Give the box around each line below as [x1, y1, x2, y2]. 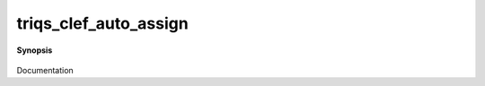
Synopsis [16, 45, 53, 56]
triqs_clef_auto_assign [16, 13, 189, 33]
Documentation [16, 64, 74, 75]
